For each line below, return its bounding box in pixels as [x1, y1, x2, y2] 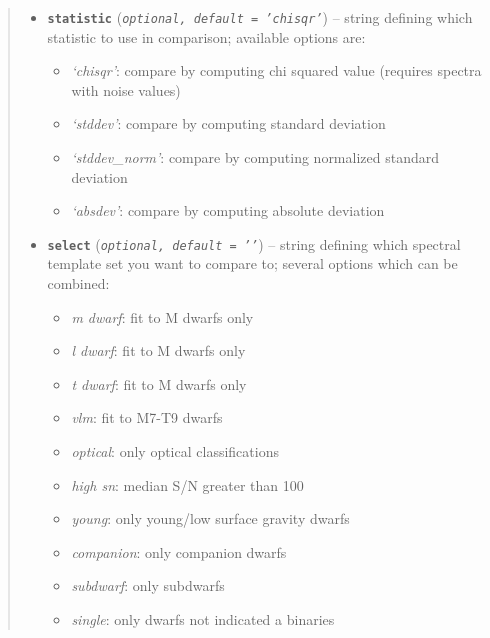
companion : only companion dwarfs [71, 541, 287, 562]
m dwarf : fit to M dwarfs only [71, 306, 254, 327]
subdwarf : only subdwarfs [71, 575, 225, 596]
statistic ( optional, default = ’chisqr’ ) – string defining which [47, 7, 473, 27]
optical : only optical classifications [71, 441, 279, 462]
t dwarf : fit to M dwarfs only [71, 373, 247, 394]
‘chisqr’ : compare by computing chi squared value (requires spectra [71, 60, 482, 81]
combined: [47, 273, 110, 294]
